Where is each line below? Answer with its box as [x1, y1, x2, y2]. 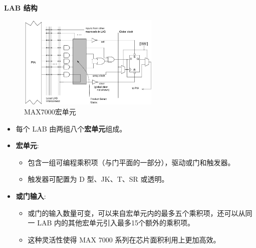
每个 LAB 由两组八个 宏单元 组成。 [16, 123, 127, 134]
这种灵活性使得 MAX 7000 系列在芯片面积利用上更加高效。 [28, 234, 220, 244]
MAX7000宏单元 [24, 106, 76, 117]
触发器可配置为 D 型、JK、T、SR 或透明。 [28, 174, 169, 184]
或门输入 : [16, 191, 46, 201]
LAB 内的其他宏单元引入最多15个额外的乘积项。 [37, 217, 195, 228]
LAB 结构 [4, 3, 38, 13]
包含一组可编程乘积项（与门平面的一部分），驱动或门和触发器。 [28, 157, 235, 167]
